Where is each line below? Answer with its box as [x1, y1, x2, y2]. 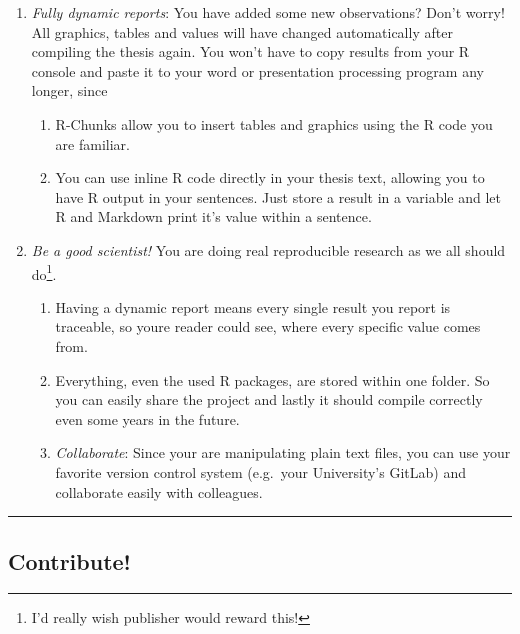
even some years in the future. [55, 408, 240, 429]
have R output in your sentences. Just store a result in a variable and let [55, 186, 502, 207]
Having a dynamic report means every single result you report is [55, 296, 451, 317]
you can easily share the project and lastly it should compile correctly [55, 389, 483, 410]
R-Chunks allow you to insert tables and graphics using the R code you [55, 113, 493, 134]
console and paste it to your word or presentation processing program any [31, 60, 484, 81]
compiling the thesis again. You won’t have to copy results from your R [31, 41, 470, 62]
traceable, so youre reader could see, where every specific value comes [55, 316, 481, 337]
